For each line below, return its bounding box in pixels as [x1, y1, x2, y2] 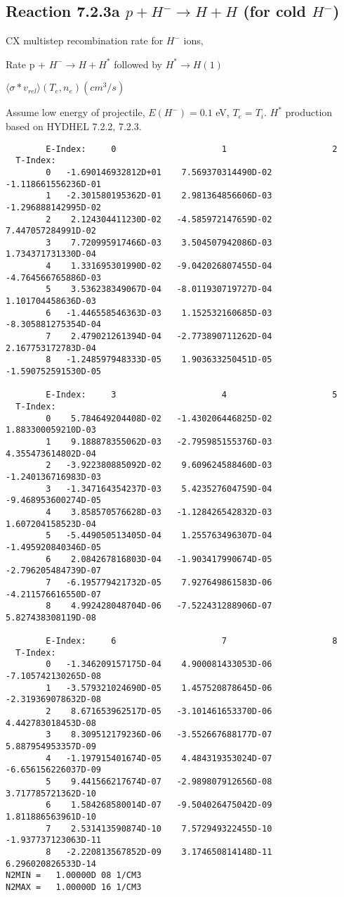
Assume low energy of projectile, [6, 105, 145, 120]
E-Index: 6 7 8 [46, 636, 338, 647]
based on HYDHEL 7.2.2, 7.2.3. [6, 118, 142, 133]
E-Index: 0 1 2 [46, 144, 338, 154]
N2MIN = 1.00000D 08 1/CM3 [6, 870, 142, 881]
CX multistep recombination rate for [6, 33, 164, 48]
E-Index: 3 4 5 [46, 390, 338, 400]
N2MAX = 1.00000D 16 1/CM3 [6, 882, 142, 892]
